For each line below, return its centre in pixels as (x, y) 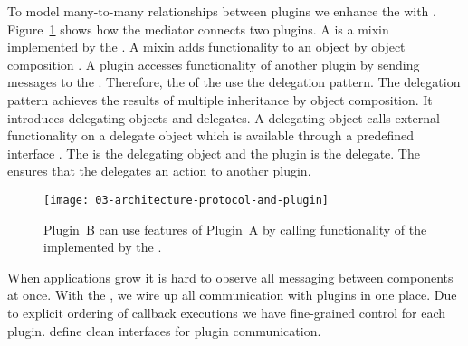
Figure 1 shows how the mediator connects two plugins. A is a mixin (198, 29)
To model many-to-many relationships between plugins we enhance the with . (222, 11)
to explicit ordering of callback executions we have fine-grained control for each (227, 312)
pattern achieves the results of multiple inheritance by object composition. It (220, 99)
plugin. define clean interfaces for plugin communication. (164, 330)
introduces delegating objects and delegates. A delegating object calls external (224, 117)
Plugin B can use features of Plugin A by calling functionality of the (235, 229)
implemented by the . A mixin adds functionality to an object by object (206, 47)
